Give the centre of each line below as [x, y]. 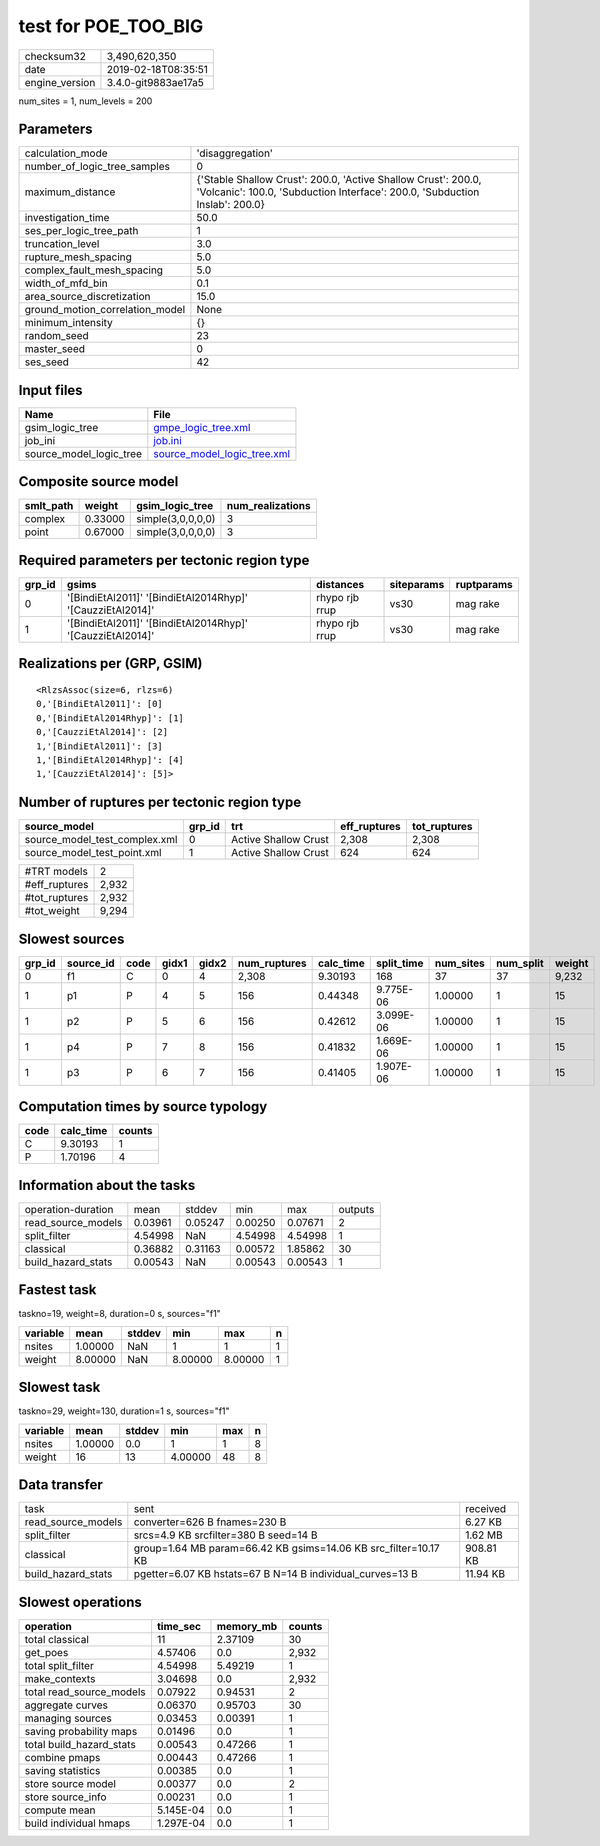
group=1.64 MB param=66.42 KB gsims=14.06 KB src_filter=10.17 [286, 1548]
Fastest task [57, 1290]
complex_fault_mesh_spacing [94, 270]
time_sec [179, 1626]
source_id [90, 963]
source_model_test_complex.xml [101, 840]
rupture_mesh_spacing [78, 257]
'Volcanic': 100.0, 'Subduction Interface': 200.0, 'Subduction [338, 192]
